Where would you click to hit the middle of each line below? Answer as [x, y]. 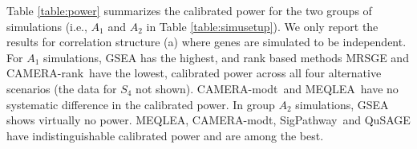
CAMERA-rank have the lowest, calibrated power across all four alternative [194, 73]
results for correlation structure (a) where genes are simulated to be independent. [206, 42]
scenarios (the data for [62, 88]
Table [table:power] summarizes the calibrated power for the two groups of [189, 10]
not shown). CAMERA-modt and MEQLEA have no [267, 88]
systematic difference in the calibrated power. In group [141, 104]
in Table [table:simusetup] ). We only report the [262, 26]
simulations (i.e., [47, 26]
